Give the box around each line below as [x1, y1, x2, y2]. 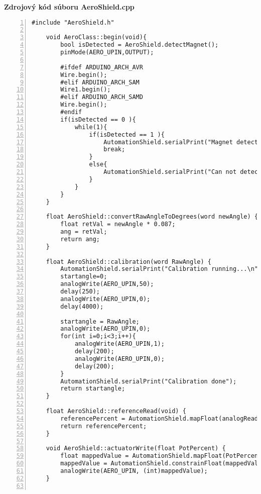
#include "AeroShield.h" [32, 19, 114, 26]
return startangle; [60, 385, 125, 392]
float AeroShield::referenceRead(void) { [46, 408, 186, 415]
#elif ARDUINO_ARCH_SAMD [60, 93, 143, 101]
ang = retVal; [60, 228, 107, 236]
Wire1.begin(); [60, 86, 111, 93]
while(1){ [74, 123, 107, 131]
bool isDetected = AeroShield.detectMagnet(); [60, 41, 219, 49]
